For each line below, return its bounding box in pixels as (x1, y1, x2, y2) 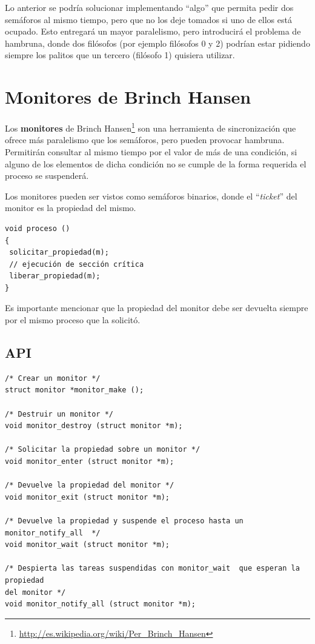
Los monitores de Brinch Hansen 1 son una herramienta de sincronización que (5, 120, 296, 134)
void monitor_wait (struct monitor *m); (5, 540, 170, 549)
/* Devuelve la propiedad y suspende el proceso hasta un (5, 516, 244, 525)
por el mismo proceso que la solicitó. (5, 314, 141, 326)
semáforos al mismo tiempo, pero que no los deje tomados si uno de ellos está (5, 13, 292, 25)
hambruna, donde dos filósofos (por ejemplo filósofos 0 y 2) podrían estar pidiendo (5, 36, 310, 49)
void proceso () (5, 224, 70, 233)
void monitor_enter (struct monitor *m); (5, 457, 174, 466)
